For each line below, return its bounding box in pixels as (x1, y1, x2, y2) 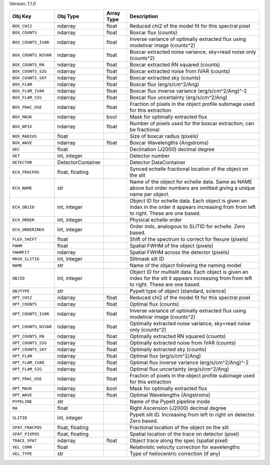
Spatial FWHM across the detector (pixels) (129, 249, 229, 256)
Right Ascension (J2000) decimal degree (129, 405, 226, 412)
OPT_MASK (12, 386, 32, 391)
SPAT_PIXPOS (12, 431, 39, 437)
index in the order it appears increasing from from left (129, 204, 256, 211)
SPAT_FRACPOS (12, 425, 42, 430)
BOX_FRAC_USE (12, 104, 42, 110)
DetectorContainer (57, 159, 101, 166)
